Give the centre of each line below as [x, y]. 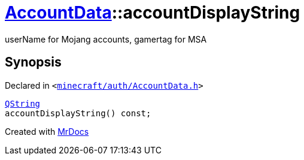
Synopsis [33, 62]
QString [23, 103]
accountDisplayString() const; [78, 113]
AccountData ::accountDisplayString [153, 13]
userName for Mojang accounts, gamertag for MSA [106, 39]
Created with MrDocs [47, 131]
